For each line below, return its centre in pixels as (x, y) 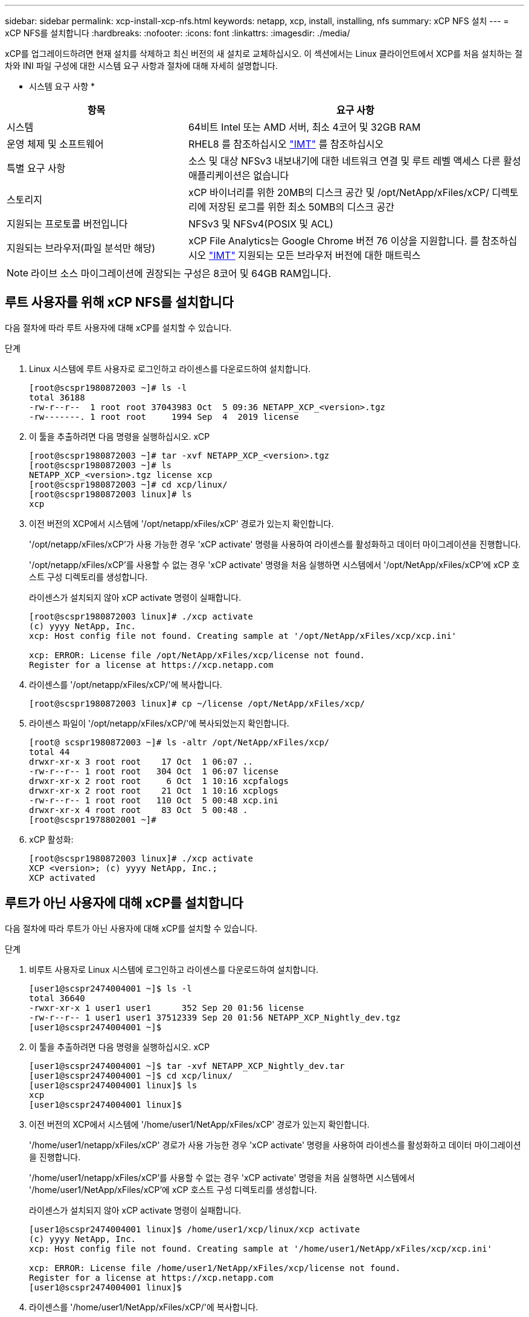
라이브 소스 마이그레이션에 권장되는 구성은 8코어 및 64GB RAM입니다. (181, 273)
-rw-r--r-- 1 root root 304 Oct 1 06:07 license (154, 771)
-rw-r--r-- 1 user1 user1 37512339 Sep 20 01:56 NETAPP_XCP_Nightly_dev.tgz (215, 1017)
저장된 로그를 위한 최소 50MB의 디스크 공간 (301, 207)
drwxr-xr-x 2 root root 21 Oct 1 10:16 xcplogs (154, 790)
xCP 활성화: (51, 839)
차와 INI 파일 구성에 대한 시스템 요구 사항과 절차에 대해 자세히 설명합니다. (141, 66)
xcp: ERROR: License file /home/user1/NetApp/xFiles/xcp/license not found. (215, 1268)
